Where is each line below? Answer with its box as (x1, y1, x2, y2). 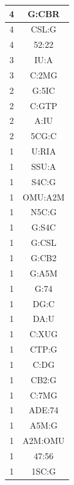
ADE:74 (28, 403, 59, 416)
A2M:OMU (23, 434, 65, 447)
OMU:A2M (23, 190, 65, 203)
